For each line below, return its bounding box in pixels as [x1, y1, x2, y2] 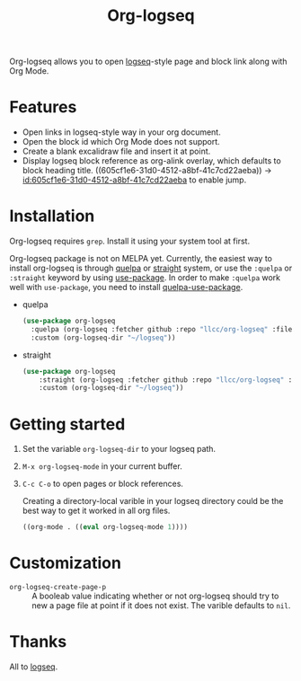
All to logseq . [9, 661, 58, 672]
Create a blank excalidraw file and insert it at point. [22, 146, 211, 157]
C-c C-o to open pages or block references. [22, 478, 184, 490]
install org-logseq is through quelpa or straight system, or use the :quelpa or [9, 262, 293, 274]
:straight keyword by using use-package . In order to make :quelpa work [9, 272, 281, 283]
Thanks [9, 632, 67, 652]
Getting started [9, 414, 126, 434]
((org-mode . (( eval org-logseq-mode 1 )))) [22, 523, 189, 532]
